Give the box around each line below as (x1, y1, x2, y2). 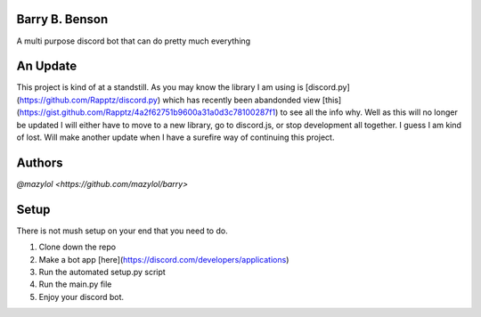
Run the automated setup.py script (38, 266, 167, 277)
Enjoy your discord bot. (38, 291, 125, 302)
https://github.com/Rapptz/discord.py (19, 94, 158, 105)
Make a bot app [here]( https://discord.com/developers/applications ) (38, 254, 289, 264)
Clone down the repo (38, 241, 116, 253)
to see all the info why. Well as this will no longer (280, 107, 458, 118)
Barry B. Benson (16, 12, 109, 27)
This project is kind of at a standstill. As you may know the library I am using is (16, 82, 304, 93)
